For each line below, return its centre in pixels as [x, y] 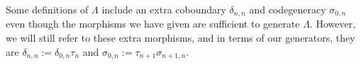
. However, [333, 24]
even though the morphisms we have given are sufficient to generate [153, 24]
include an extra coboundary [164, 9]
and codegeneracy [288, 9]
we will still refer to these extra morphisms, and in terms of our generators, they [180, 38]
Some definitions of [47, 9]
